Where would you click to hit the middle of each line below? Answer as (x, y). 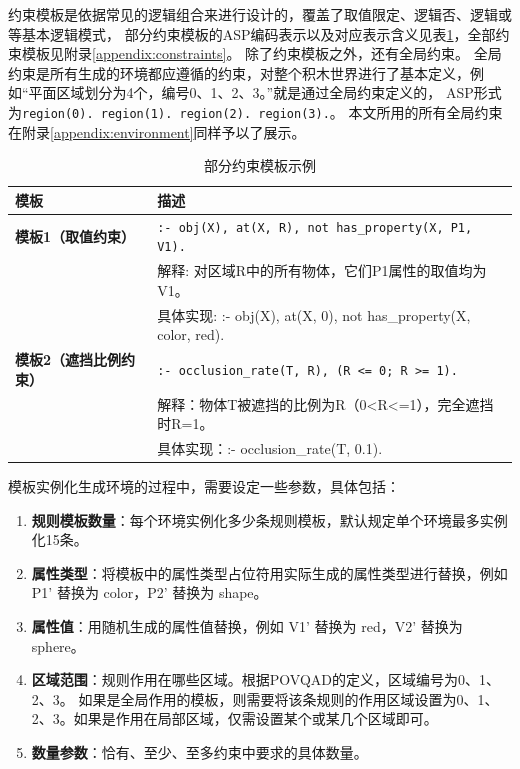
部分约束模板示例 (260, 165)
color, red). (191, 334)
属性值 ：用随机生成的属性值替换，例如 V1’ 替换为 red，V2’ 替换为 (247, 626)
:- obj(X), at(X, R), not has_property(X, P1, (315, 227)
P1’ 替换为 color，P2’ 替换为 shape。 (149, 592)
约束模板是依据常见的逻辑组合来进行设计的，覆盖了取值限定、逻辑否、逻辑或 (260, 14)
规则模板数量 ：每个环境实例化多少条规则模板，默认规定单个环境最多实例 (269, 519)
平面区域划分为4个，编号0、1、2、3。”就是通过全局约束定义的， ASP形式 (265, 92)
